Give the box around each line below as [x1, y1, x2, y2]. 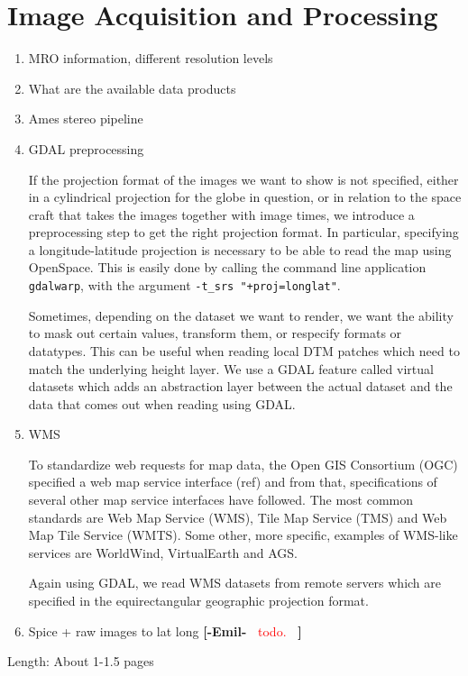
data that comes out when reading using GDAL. [28, 394, 296, 413]
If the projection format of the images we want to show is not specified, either [28, 169, 459, 188]
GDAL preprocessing [28, 139, 144, 158]
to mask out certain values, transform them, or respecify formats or [28, 324, 402, 343]
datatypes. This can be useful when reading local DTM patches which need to [28, 341, 460, 360]
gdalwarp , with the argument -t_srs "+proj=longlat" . [28, 276, 341, 295]
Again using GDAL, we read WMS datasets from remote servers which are [28, 573, 442, 592]
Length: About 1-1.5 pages [7, 652, 154, 671]
